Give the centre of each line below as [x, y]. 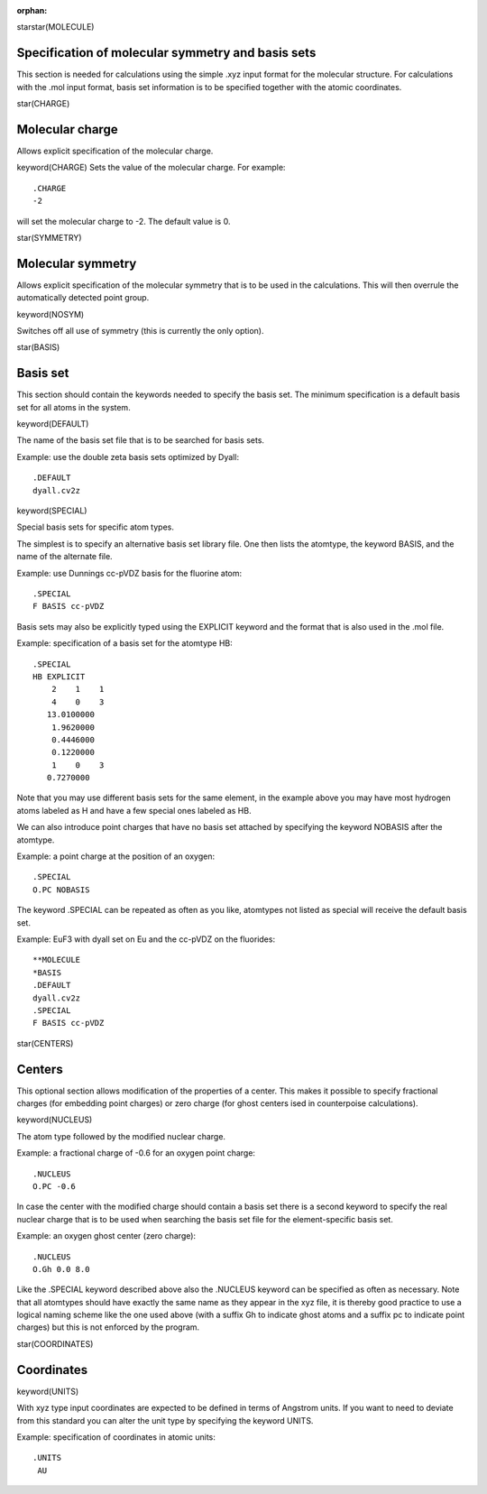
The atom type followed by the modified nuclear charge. [121, 1136]
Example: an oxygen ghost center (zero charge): [106, 1236]
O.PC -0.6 [54, 1186]
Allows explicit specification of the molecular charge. [115, 151]
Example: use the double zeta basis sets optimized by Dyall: [128, 456]
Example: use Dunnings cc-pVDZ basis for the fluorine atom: [129, 573]
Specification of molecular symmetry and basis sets [166, 53]
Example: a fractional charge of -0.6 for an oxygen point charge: [136, 1153]
